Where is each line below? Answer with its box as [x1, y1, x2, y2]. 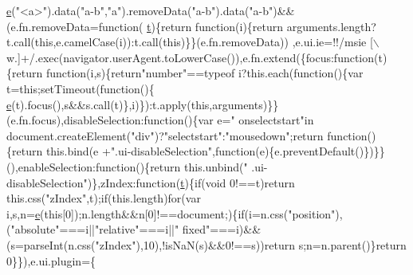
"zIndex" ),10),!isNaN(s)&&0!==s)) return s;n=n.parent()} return [95, 236, 407, 253]
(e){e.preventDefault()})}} [255, 143, 385, 159]
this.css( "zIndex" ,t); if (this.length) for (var [6, 190, 201, 206]
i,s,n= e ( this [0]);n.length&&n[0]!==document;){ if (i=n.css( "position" [6, 205, 336, 222]
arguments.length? [286, 18, 376, 34]
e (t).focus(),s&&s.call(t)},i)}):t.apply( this [6, 96, 210, 112]
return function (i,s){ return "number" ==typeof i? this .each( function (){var [12, 65, 364, 81]
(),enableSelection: [6, 158, 96, 175]
